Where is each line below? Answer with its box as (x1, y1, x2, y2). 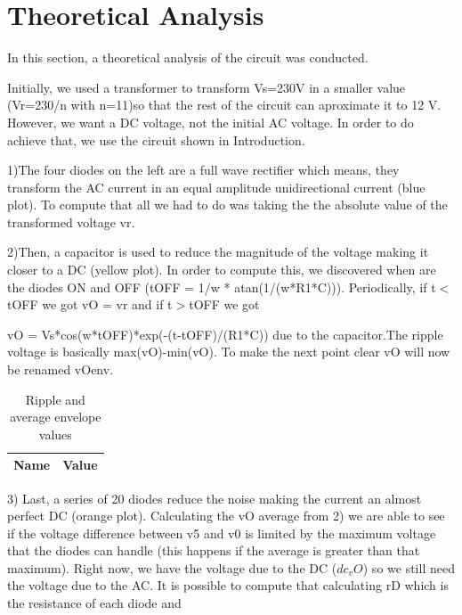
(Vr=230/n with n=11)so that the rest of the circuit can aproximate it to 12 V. (7, 95, 442, 114)
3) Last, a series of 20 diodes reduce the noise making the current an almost (7, 488, 422, 507)
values (38, 424, 72, 443)
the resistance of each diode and (7, 594, 182, 612)
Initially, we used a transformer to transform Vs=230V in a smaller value (7, 78, 406, 96)
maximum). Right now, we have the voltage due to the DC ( (7, 558, 337, 577)
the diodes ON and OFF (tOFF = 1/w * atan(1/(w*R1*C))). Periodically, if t (7, 277, 436, 296)
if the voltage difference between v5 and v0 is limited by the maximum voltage (7, 523, 436, 542)
